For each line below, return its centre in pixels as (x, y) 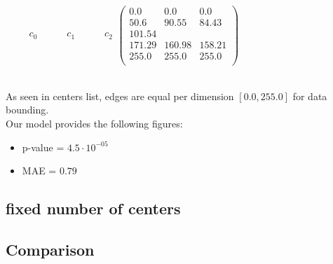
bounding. (27, 110)
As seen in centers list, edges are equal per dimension (120, 96)
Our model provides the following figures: (94, 124)
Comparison (50, 249)
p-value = (43, 147)
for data (310, 96)
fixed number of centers (93, 208)
